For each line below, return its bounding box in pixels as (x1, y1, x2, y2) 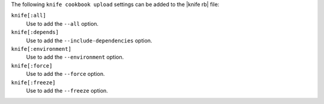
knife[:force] (11, 62, 53, 69)
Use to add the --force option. (26, 71, 105, 78)
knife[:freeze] (11, 79, 56, 86)
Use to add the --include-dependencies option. (26, 36, 152, 44)
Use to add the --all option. (26, 20, 99, 27)
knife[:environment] (11, 45, 72, 52)
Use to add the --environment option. (26, 54, 124, 61)
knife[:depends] (11, 29, 59, 36)
